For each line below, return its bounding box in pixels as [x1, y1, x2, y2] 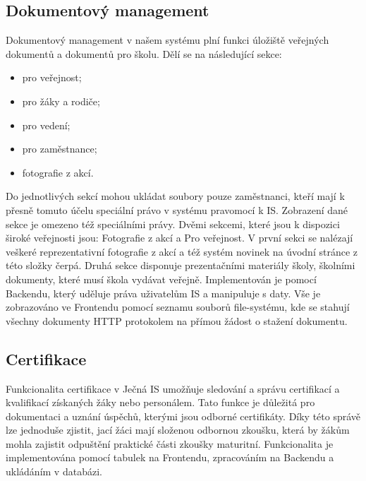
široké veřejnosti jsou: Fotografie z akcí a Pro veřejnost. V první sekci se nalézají [6, 230, 353, 245]
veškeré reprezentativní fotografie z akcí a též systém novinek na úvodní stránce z [6, 244, 358, 259]
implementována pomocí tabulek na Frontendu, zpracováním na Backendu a [6, 450, 334, 465]
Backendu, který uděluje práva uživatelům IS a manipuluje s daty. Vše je [6, 285, 321, 300]
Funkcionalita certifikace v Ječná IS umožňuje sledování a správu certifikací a [6, 381, 340, 396]
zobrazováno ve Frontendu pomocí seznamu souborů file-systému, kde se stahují [6, 299, 350, 314]
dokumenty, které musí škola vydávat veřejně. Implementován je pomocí [6, 271, 317, 286]
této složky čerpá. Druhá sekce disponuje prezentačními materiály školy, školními [6, 258, 355, 273]
